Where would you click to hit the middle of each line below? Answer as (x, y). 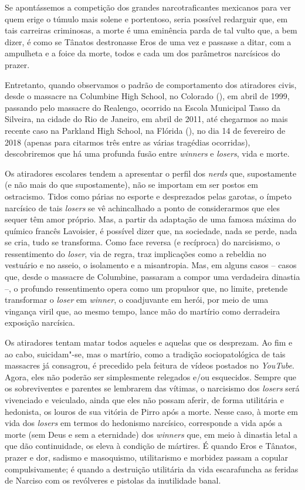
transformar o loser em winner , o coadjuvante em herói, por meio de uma (137, 300)
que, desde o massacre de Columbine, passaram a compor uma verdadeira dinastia (152, 277)
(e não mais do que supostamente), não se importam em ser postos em (131, 185)
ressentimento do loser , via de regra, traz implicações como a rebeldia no (135, 253)
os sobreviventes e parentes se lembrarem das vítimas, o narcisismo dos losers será (152, 388)
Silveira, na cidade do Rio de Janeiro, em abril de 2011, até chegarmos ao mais (146, 119)
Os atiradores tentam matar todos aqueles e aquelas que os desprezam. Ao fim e (149, 342)
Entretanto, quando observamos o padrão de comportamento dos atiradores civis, (151, 84)
